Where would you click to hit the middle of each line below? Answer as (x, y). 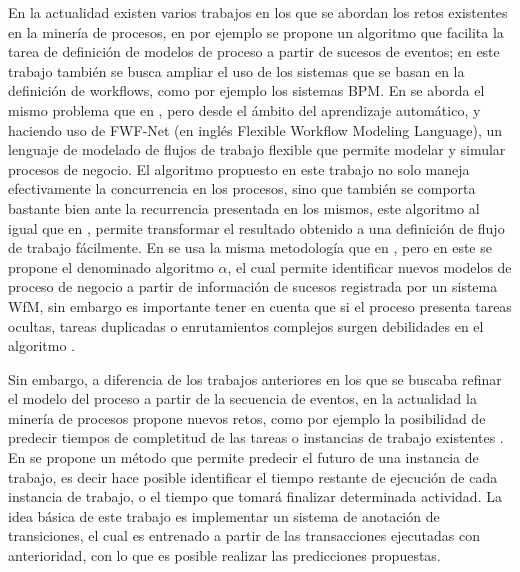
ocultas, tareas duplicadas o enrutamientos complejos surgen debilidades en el (246, 325)
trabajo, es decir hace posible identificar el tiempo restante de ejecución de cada (253, 476)
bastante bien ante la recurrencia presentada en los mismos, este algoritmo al (244, 207)
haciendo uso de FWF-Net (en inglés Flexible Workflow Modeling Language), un (255, 129)
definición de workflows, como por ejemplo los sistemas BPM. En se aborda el (246, 90)
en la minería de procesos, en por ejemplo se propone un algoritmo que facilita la (256, 31)
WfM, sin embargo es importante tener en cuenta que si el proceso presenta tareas (260, 305)
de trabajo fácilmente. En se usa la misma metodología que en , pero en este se (250, 247)
